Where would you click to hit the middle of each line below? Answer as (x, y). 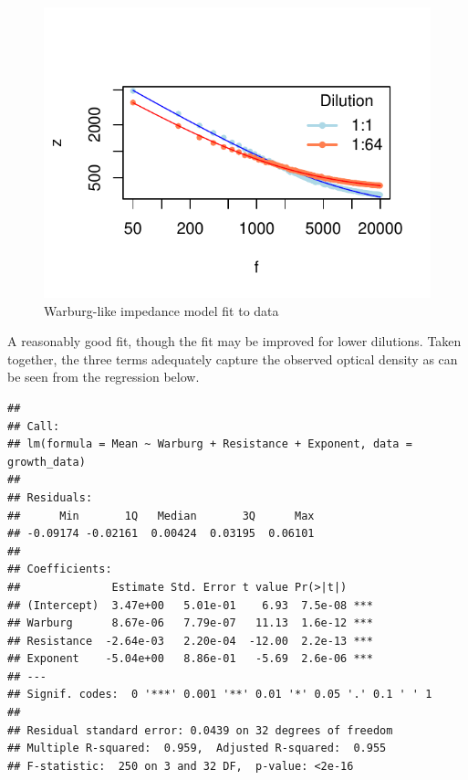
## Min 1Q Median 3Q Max (161, 516)
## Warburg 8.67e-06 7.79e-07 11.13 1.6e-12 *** (190, 623)
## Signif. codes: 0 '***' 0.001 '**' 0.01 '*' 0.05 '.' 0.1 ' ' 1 (220, 695)
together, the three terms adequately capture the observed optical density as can (233, 358)
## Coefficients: (60, 569)
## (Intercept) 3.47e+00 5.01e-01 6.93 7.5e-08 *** (190, 605)
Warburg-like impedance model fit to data (161, 310)
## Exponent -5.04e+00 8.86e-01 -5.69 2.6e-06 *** (190, 659)
